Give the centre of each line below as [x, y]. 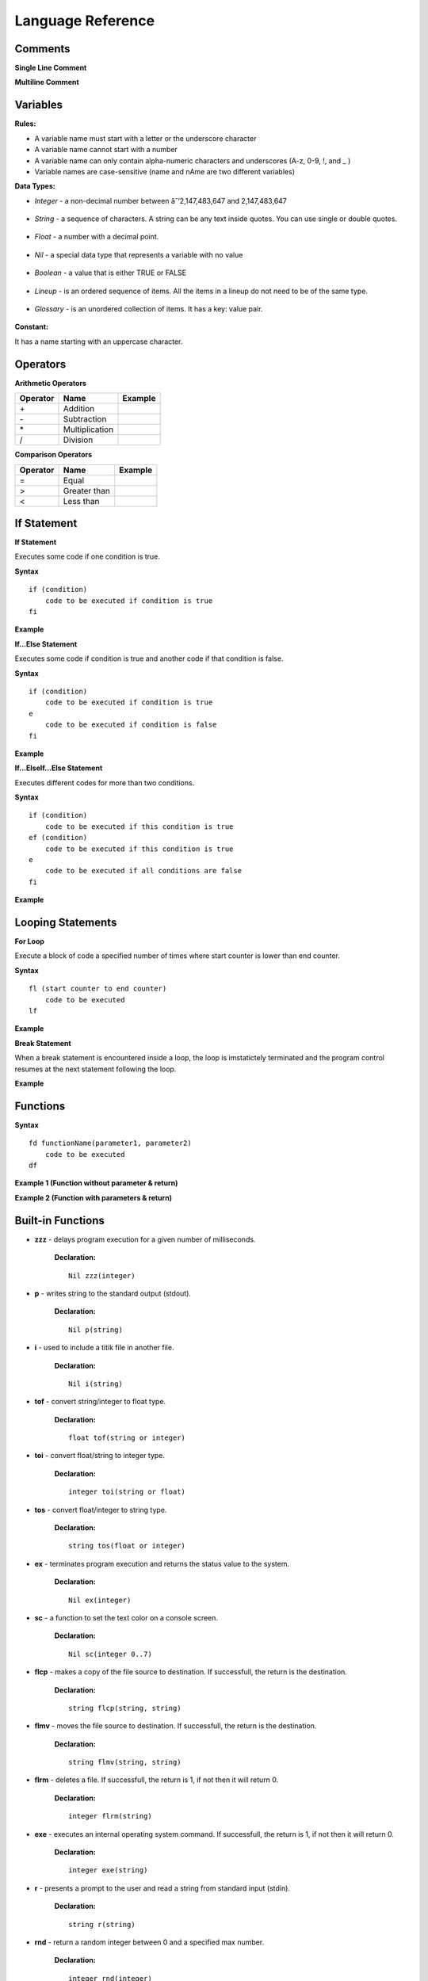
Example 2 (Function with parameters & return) [94, 1197]
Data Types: [35, 186]
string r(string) [102, 1924]
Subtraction [85, 419]
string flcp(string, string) [125, 1708]
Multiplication [88, 429]
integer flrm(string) [110, 1816]
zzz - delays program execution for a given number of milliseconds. [145, 1239]
